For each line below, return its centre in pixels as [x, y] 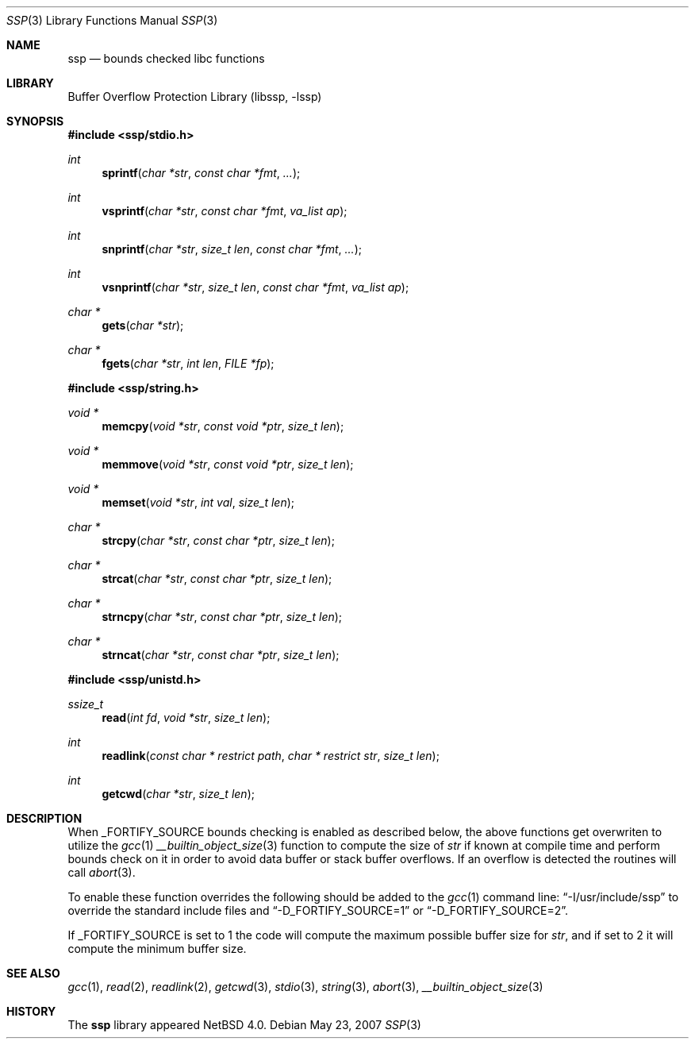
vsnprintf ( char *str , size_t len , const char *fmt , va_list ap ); [255, 287]
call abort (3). [102, 872]
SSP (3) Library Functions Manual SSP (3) [112, 20]
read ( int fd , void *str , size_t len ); [186, 717]
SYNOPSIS [35, 121]
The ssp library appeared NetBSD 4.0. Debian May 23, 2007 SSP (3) [244, 1025]
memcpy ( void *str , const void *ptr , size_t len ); [223, 426]
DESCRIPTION [44, 818]
